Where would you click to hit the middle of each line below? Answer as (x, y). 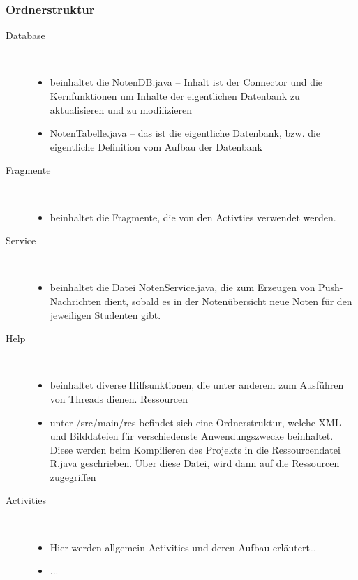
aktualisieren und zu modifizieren (121, 109)
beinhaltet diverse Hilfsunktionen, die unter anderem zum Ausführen (197, 385)
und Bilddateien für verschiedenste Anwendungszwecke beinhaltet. (192, 436)
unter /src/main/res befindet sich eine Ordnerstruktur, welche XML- (197, 422)
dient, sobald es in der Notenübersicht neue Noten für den (228, 300)
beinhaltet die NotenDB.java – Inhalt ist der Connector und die (186, 82)
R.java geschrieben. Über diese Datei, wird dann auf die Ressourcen (195, 463)
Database (25, 35)
